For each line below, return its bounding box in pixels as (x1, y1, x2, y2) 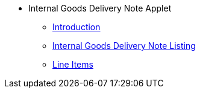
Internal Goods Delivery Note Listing (52, 40, 196, 51)
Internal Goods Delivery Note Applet (28, 3, 172, 13)
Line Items (52, 59, 93, 69)
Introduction (52, 22, 101, 32)
